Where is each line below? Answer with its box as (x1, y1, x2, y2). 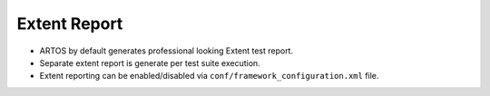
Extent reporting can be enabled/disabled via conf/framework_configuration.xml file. (39, 71, 379, 82)
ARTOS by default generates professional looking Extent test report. (39, 45, 294, 56)
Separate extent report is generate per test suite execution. (39, 57, 260, 68)
